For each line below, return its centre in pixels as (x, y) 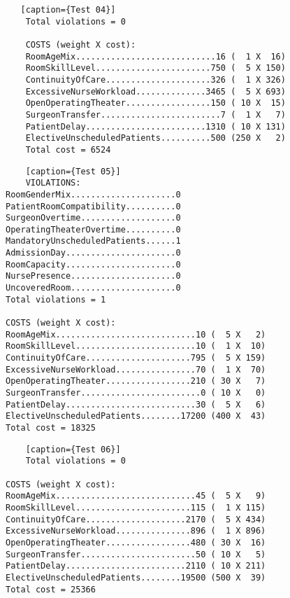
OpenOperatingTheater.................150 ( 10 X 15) (155, 103)
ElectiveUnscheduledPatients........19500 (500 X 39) (136, 577)
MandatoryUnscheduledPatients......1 (93, 241)
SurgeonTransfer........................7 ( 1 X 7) (155, 114)
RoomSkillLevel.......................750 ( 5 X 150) (155, 68)
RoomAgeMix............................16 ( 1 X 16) (155, 56)
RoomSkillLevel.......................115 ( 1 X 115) (136, 507)
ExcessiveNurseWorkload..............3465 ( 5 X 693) (155, 91)
